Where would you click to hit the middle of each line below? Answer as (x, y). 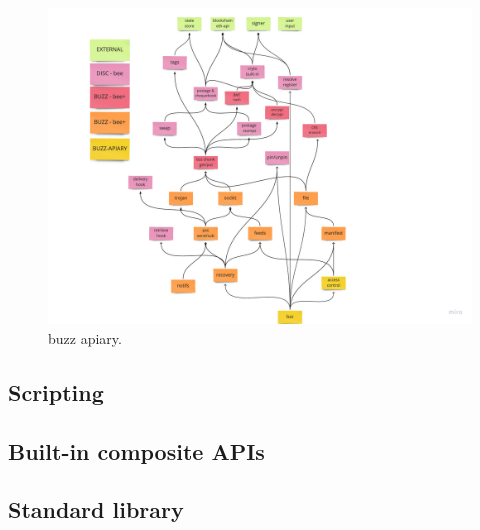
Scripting (56, 391)
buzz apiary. (85, 337)
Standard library (96, 509)
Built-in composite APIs (136, 450)
